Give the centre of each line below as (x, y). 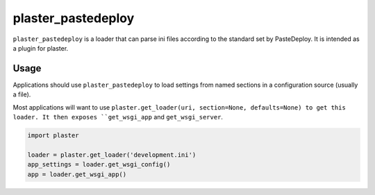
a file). (22, 94)
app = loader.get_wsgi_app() (77, 174)
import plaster (53, 135)
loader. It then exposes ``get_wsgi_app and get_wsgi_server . (118, 117)
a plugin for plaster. (41, 48)
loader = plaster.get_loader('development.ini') (112, 155)
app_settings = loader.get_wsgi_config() (99, 164)
